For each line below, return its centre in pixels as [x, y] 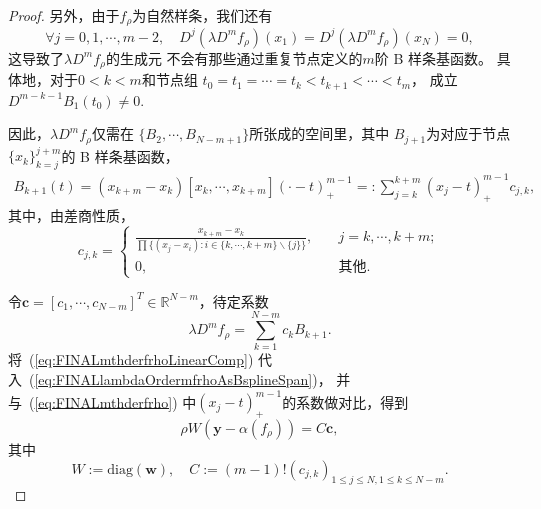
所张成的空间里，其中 [319, 133]
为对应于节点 [468, 133]
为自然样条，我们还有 [202, 15]
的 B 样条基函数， [120, 155]
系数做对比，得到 [352, 401]
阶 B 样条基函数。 [433, 57]
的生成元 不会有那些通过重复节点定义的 [234, 57]
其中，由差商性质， [71, 214]
